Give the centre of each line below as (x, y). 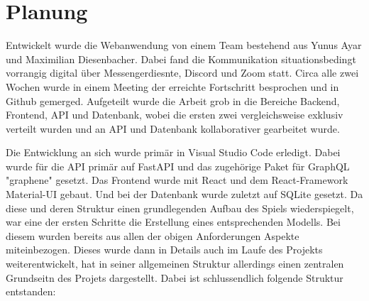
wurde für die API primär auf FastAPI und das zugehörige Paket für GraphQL (178, 166)
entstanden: (31, 291)
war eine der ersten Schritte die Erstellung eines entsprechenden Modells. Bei (173, 222)
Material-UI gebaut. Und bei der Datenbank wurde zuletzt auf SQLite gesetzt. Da (184, 194)
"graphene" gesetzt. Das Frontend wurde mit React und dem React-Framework (177, 180)
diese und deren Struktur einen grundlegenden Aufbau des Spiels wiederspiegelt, (180, 208)
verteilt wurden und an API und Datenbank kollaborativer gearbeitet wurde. (173, 128)
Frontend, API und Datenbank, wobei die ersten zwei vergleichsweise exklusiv (175, 115)
